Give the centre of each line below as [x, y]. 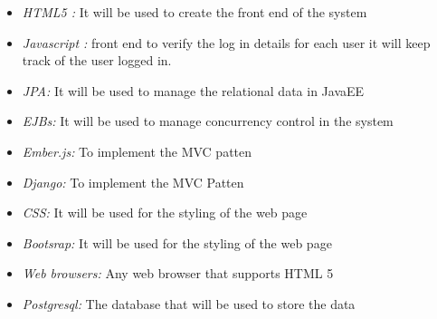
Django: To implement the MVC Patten [133, 182]
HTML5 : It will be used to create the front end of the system [195, 12]
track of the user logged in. [97, 60]
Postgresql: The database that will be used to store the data [189, 303]
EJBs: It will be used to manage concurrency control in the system [208, 121]
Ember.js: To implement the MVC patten [137, 151]
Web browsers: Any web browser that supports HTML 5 [178, 273]
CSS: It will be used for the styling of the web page [165, 213]
